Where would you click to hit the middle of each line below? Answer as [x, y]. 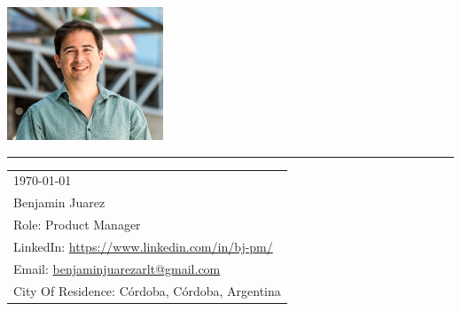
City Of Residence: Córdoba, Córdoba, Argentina [147, 290]
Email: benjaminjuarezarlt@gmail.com [117, 268]
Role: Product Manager [77, 225]
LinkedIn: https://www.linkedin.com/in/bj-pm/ [143, 246]
